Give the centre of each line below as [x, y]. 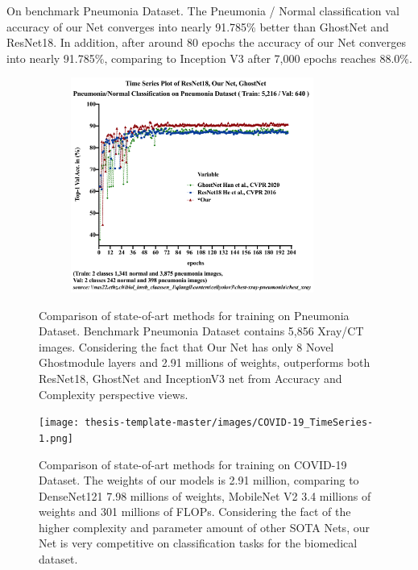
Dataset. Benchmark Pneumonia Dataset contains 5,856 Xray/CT [201, 331]
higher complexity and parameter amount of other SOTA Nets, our [204, 527]
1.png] [56, 438]
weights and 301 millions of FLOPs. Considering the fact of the [195, 512]
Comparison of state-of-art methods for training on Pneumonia [194, 315]
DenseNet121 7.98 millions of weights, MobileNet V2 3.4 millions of [205, 495]
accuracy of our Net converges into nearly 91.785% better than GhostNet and [198, 26]
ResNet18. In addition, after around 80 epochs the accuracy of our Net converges [207, 42]
